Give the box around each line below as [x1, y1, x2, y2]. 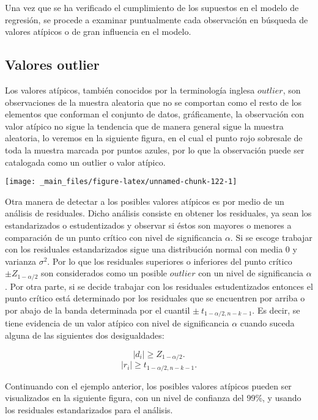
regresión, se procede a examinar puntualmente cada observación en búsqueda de [5, 13, 308, 26]
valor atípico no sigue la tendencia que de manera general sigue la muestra [5, 119, 284, 132]
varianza [5, 254, 36, 267]
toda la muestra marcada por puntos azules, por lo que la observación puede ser [5, 143, 305, 156]
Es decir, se [257, 304, 300, 316]
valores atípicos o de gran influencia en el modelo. [5, 25, 191, 38]
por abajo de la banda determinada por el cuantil [5, 304, 190, 316]
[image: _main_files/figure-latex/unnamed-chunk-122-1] [5, 177, 237, 186]
